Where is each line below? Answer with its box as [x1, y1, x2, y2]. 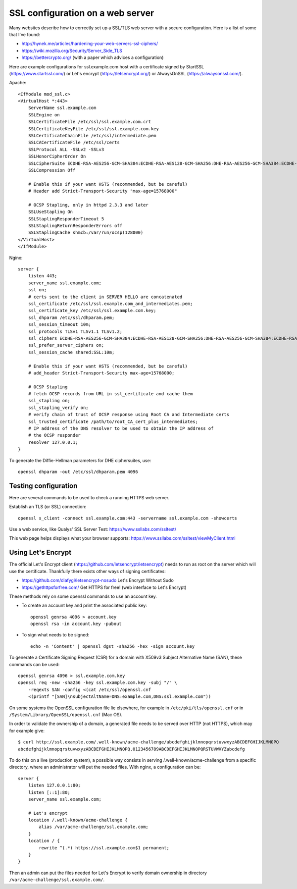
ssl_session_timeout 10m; [28, 322, 92, 327]
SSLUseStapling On [28, 209, 73, 215]
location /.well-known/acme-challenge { [28, 817, 128, 823]
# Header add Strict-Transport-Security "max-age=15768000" [28, 188, 178, 194]
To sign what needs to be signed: [21, 632, 90, 638]
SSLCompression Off [28, 167, 76, 173]
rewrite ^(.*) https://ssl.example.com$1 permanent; [39, 845, 169, 850]
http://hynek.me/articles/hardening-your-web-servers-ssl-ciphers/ [21, 41, 158, 47]
